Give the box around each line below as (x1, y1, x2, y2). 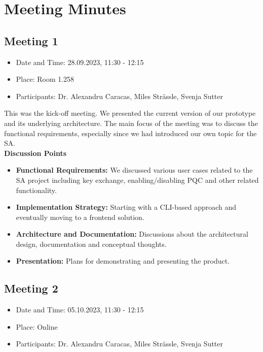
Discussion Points (4, 147, 66, 158)
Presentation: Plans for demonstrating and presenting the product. (16, 255, 230, 266)
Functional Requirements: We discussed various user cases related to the (16, 165, 253, 175)
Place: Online (16, 321, 58, 332)
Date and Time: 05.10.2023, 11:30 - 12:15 (16, 304, 144, 315)
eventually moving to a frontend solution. (16, 211, 144, 222)
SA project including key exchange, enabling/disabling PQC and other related (16, 174, 259, 185)
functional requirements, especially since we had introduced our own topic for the (4, 127, 257, 138)
